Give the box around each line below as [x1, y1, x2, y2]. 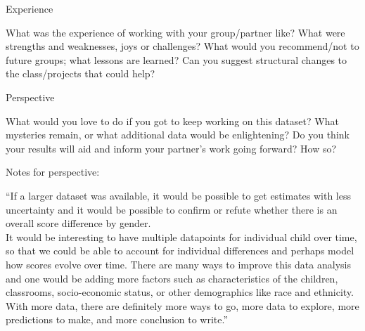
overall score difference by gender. [6, 216, 151, 231]
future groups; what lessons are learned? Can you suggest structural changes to [6, 52, 347, 67]
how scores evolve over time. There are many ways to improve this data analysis [6, 257, 351, 271]
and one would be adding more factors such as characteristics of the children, [6, 271, 338, 285]
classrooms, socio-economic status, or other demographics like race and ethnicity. [6, 285, 354, 299]
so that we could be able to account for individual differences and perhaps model [6, 243, 354, 258]
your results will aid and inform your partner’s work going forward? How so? [6, 141, 337, 155]
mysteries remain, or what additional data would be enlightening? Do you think [6, 127, 350, 142]
